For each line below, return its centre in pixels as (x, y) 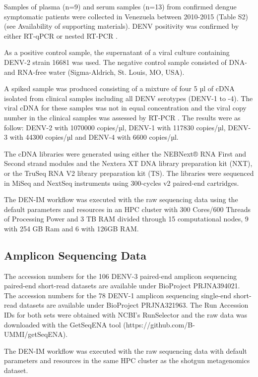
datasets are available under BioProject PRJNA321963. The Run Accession (134, 305)
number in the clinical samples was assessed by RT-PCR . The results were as (122, 117)
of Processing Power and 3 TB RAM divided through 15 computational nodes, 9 (126, 219)
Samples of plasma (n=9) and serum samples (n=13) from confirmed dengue (120, 6)
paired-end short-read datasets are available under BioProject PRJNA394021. (122, 286)
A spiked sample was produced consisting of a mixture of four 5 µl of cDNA (119, 88)
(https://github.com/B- (159, 324)
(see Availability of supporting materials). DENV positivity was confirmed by (122, 26)
